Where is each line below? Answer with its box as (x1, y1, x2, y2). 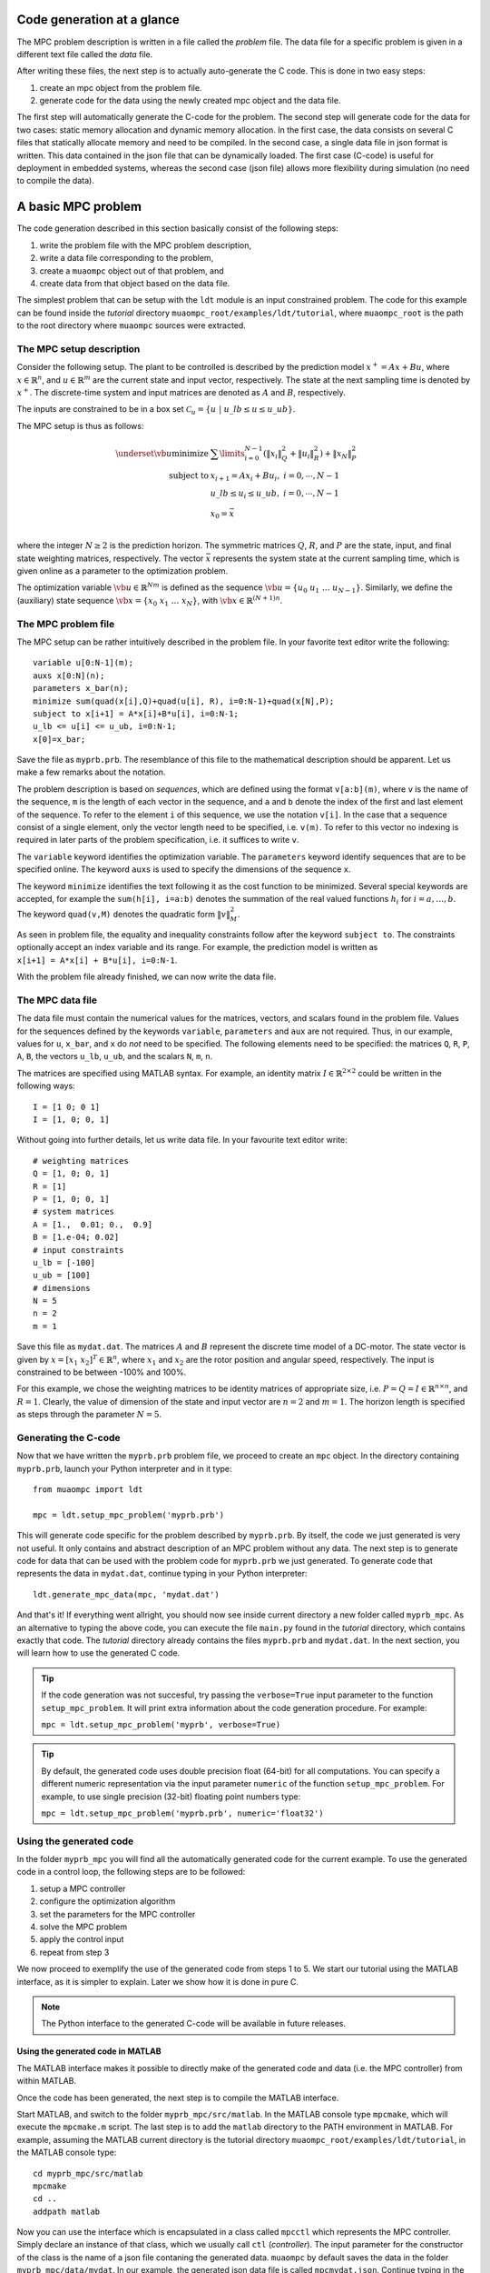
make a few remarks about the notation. (16, 766, 166, 777)
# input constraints (33, 1245, 124, 1255)
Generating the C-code (16, 1431, 122, 1444)
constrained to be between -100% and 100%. (16, 1367, 187, 1377)
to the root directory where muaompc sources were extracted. (16, 320, 247, 331)
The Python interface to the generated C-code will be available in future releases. (41, 2018, 347, 2029)
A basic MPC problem (16, 199, 142, 215)
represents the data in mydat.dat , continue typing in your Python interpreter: (16, 1568, 308, 1579)
